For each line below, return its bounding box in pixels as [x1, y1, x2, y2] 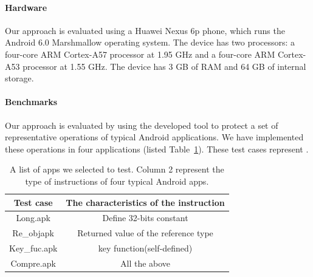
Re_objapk [12, 227, 54, 239]
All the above [120, 256, 171, 269]
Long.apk [16, 211, 50, 224]
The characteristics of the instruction [66, 196, 225, 208]
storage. [5, 72, 34, 84]
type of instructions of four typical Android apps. [25, 174, 209, 187]
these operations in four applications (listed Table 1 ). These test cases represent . [5, 142, 309, 155]
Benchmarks [5, 95, 58, 108]
